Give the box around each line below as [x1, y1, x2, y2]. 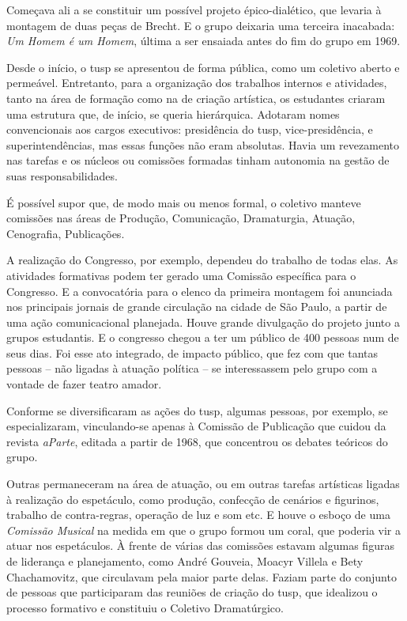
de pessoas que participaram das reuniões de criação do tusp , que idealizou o [6, 584, 378, 600]
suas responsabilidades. [6, 167, 118, 184]
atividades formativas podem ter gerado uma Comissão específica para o [6, 267, 356, 283]
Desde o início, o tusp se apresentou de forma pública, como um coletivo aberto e [6, 59, 400, 75]
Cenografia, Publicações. [6, 225, 125, 241]
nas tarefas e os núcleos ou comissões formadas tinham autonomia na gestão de [6, 152, 390, 169]
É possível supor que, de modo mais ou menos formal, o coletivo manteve [6, 194, 361, 210]
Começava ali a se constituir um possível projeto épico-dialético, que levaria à [6, 2, 382, 17]
